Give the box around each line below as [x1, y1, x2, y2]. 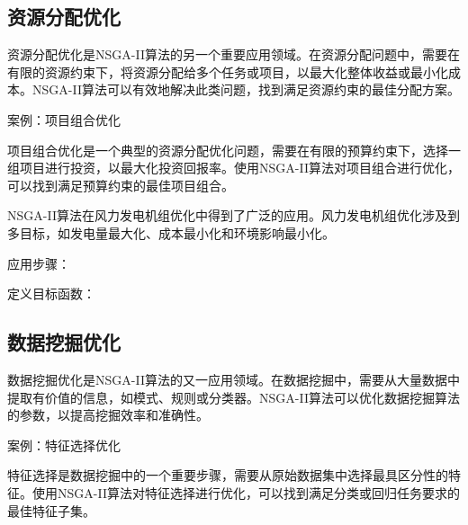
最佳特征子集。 [7, 501, 95, 520]
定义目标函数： [7, 284, 95, 303]
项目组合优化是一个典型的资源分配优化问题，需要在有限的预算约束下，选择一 [7, 140, 461, 159]
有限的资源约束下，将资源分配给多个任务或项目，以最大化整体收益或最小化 [7, 62, 448, 81]
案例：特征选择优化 [7, 435, 121, 454]
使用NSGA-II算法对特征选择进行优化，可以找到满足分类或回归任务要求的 [31, 483, 460, 502]
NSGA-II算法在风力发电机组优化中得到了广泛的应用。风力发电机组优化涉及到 [7, 206, 460, 225]
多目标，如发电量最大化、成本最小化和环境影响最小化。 [7, 223, 335, 242]
